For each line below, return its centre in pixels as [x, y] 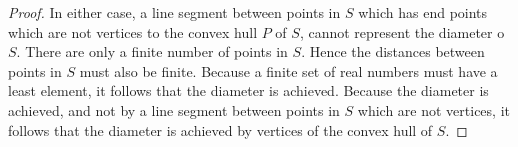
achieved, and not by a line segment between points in [174, 109]
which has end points [423, 12]
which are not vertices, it [433, 109]
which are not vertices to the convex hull [133, 31]
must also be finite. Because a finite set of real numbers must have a [288, 70]
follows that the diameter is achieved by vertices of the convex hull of [220, 129]
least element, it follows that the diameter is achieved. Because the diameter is [248, 90]
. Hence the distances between [393, 51]
